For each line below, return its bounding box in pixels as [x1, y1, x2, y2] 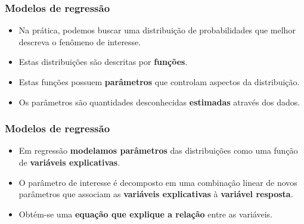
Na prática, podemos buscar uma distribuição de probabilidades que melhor [18, 24, 296, 36]
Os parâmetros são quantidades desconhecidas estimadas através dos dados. [18, 95, 300, 108]
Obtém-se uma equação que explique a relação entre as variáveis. [18, 207, 273, 220]
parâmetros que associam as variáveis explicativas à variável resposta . [18, 188, 293, 200]
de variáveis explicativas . [18, 156, 120, 168]
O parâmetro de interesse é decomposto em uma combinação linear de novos [18, 176, 297, 188]
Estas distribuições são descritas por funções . [18, 55, 188, 68]
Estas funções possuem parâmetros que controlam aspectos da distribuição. [18, 76, 300, 88]
